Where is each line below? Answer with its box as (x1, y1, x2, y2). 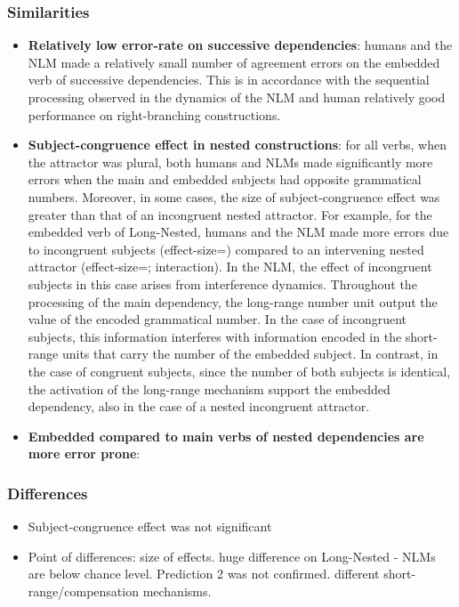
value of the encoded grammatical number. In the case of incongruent (28, 310, 407, 328)
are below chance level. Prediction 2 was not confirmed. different (28, 564, 380, 583)
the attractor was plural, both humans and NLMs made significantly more (28, 152, 433, 171)
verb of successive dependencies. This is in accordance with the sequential (28, 70, 430, 89)
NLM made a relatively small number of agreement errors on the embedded (28, 53, 440, 71)
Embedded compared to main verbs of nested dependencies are (28, 426, 424, 445)
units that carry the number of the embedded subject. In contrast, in (61, 344, 439, 363)
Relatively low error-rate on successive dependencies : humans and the (28, 36, 453, 54)
